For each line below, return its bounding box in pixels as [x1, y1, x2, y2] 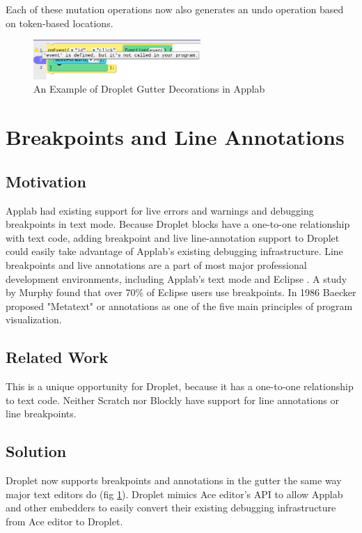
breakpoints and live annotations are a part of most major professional [6, 258, 307, 272]
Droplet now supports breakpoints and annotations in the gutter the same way [6, 473, 342, 488]
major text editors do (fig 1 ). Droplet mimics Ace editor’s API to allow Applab [6, 486, 343, 501]
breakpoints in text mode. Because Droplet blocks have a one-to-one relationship [6, 217, 350, 231]
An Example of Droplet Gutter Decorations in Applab [33, 82, 265, 96]
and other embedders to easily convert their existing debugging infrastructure [6, 500, 336, 515]
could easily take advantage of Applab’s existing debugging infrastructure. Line [6, 244, 343, 258]
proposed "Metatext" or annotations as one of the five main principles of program [6, 298, 353, 313]
